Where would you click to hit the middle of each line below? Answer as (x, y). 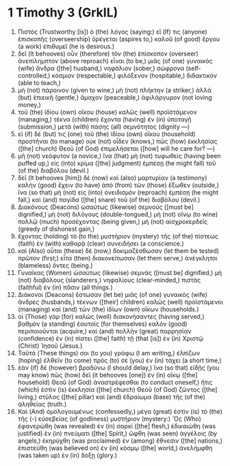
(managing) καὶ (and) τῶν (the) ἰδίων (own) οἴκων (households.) (108, 309)
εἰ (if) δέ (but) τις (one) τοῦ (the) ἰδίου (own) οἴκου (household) (106, 134)
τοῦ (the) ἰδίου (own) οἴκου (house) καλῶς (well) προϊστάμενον (107, 112)
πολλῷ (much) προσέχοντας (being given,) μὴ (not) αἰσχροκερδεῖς (113, 221)
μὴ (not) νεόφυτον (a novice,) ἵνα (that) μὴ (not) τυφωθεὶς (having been (119, 155)
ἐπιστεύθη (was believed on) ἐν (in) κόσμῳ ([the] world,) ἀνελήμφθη (115, 447)
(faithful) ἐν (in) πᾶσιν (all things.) (65, 287)
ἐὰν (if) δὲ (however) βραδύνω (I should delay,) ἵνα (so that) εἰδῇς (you (118, 367)
